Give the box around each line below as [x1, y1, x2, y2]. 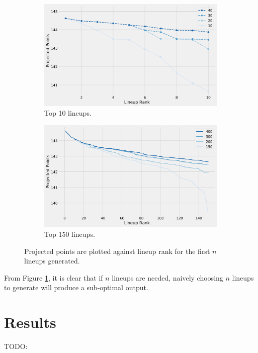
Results [4, 312, 56, 332]
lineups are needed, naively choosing [112, 272, 223, 283]
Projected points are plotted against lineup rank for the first [24, 245, 210, 256]
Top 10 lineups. [44, 108, 92, 118]
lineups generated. [24, 255, 80, 266]
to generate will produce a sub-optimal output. [4, 282, 148, 293]
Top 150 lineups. [44, 228, 95, 239]
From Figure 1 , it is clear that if [4, 272, 103, 283]
